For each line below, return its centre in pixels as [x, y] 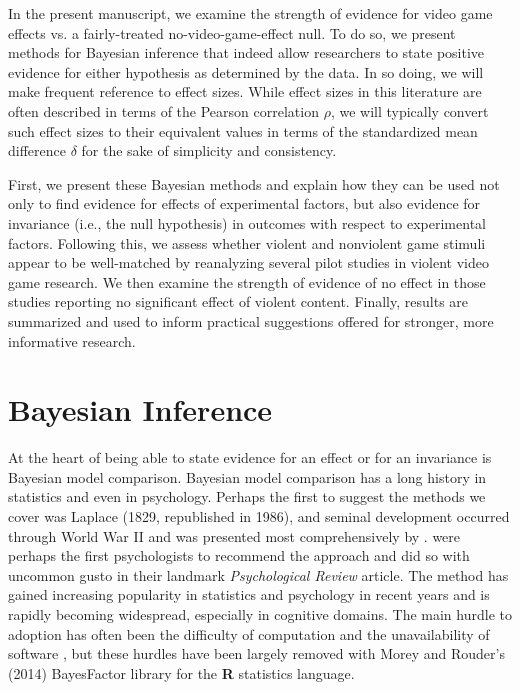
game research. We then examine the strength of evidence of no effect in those [247, 281]
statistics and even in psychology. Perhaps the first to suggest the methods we [247, 496]
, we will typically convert [409, 110]
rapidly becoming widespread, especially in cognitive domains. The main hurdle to [260, 613]
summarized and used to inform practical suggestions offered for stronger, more [251, 320]
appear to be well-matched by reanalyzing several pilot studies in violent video [249, 262]
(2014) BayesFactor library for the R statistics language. [181, 672]
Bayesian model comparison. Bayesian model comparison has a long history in [247, 476]
